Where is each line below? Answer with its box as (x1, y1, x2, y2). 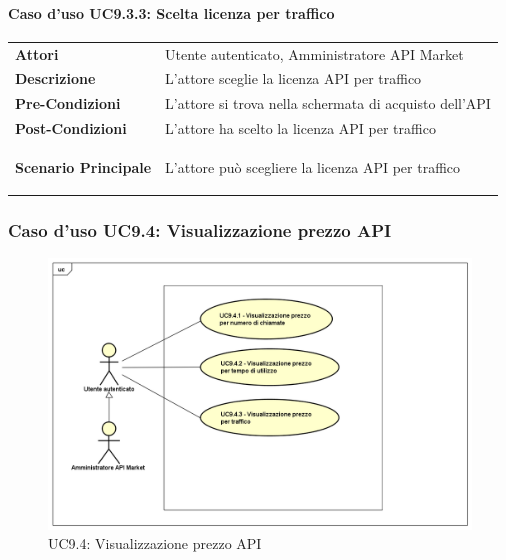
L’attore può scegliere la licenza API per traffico (165, 156, 461, 177)
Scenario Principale (15, 156, 152, 177)
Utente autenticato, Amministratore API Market (165, 43, 464, 64)
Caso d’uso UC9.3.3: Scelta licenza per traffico (8, 2, 335, 23)
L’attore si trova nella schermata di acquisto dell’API (165, 93, 491, 114)
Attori (15, 43, 59, 64)
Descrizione (15, 68, 96, 89)
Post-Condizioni (15, 118, 127, 139)
